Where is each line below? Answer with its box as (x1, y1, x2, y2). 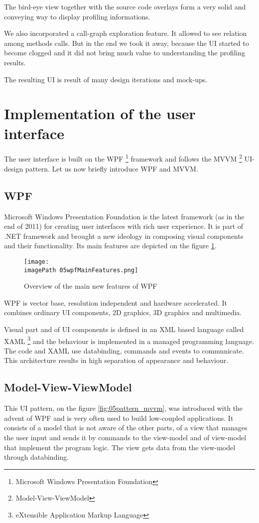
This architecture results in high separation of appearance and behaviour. (4, 355, 229, 365)
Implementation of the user (4, 103, 196, 124)
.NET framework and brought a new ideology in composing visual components (4, 230, 244, 241)
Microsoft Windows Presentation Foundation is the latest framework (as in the (4, 211, 245, 221)
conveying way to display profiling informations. (4, 11, 150, 21)
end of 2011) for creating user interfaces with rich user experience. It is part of (4, 221, 244, 231)
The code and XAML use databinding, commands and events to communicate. (4, 345, 244, 355)
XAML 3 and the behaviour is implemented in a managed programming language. (4, 334, 255, 346)
